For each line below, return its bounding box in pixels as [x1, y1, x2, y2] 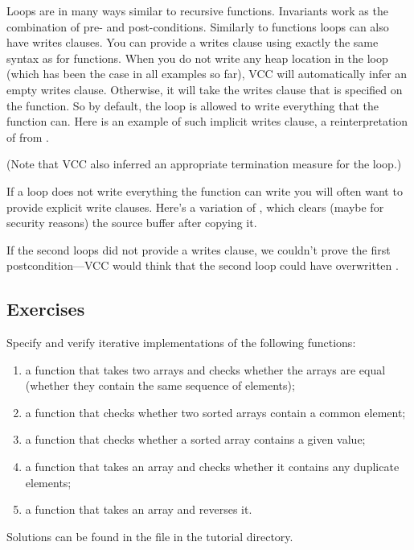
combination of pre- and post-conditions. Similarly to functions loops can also [6, 18, 389, 35]
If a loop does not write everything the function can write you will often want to [6, 182, 403, 199]
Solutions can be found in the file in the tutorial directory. [6, 527, 293, 544]
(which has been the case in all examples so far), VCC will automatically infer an [6, 65, 408, 82]
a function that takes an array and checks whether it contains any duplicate [25, 458, 400, 475]
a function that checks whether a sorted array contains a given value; [25, 431, 366, 448]
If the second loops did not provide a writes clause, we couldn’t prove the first [6, 241, 391, 258]
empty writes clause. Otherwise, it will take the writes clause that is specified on [6, 81, 403, 97]
